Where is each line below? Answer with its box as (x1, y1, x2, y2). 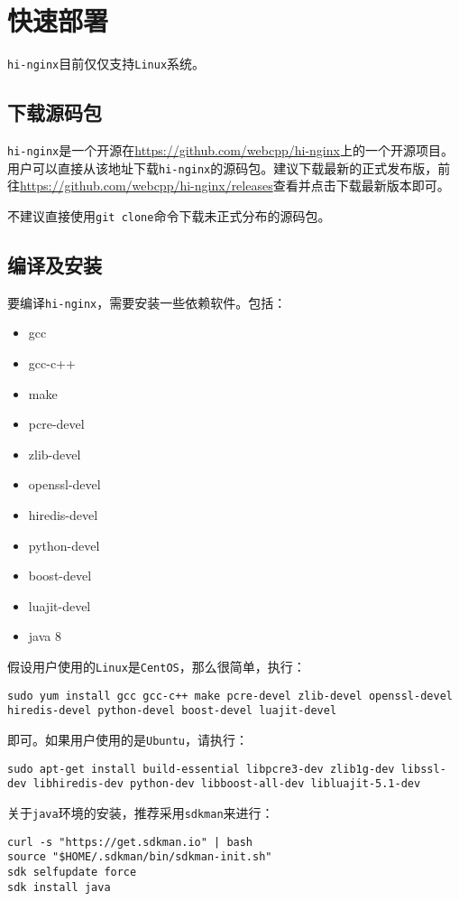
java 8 (28, 627, 61, 646)
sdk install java (7, 880, 111, 894)
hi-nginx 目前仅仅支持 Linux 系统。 (7, 54, 206, 73)
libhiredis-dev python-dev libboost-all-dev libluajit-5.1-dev (32, 777, 421, 791)
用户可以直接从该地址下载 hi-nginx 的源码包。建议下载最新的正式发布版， (7, 158, 438, 177)
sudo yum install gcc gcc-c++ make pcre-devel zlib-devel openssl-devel (7, 689, 453, 702)
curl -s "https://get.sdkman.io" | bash (7, 835, 253, 849)
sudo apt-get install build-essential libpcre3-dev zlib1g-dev (7, 762, 395, 776)
